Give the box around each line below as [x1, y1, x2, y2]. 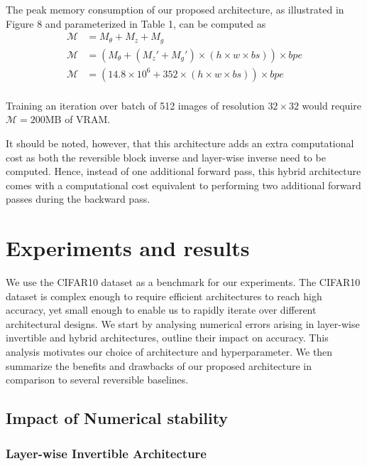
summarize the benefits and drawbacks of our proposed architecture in [6, 358, 312, 373]
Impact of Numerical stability [6, 407, 229, 429]
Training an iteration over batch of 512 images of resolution [6, 97, 265, 112]
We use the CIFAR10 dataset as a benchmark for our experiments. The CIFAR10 [6, 275, 361, 290]
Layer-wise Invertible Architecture [6, 444, 207, 462]
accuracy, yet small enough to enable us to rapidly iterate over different [6, 302, 317, 317]
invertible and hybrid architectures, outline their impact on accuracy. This [6, 330, 329, 345]
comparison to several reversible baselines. [6, 372, 189, 387]
